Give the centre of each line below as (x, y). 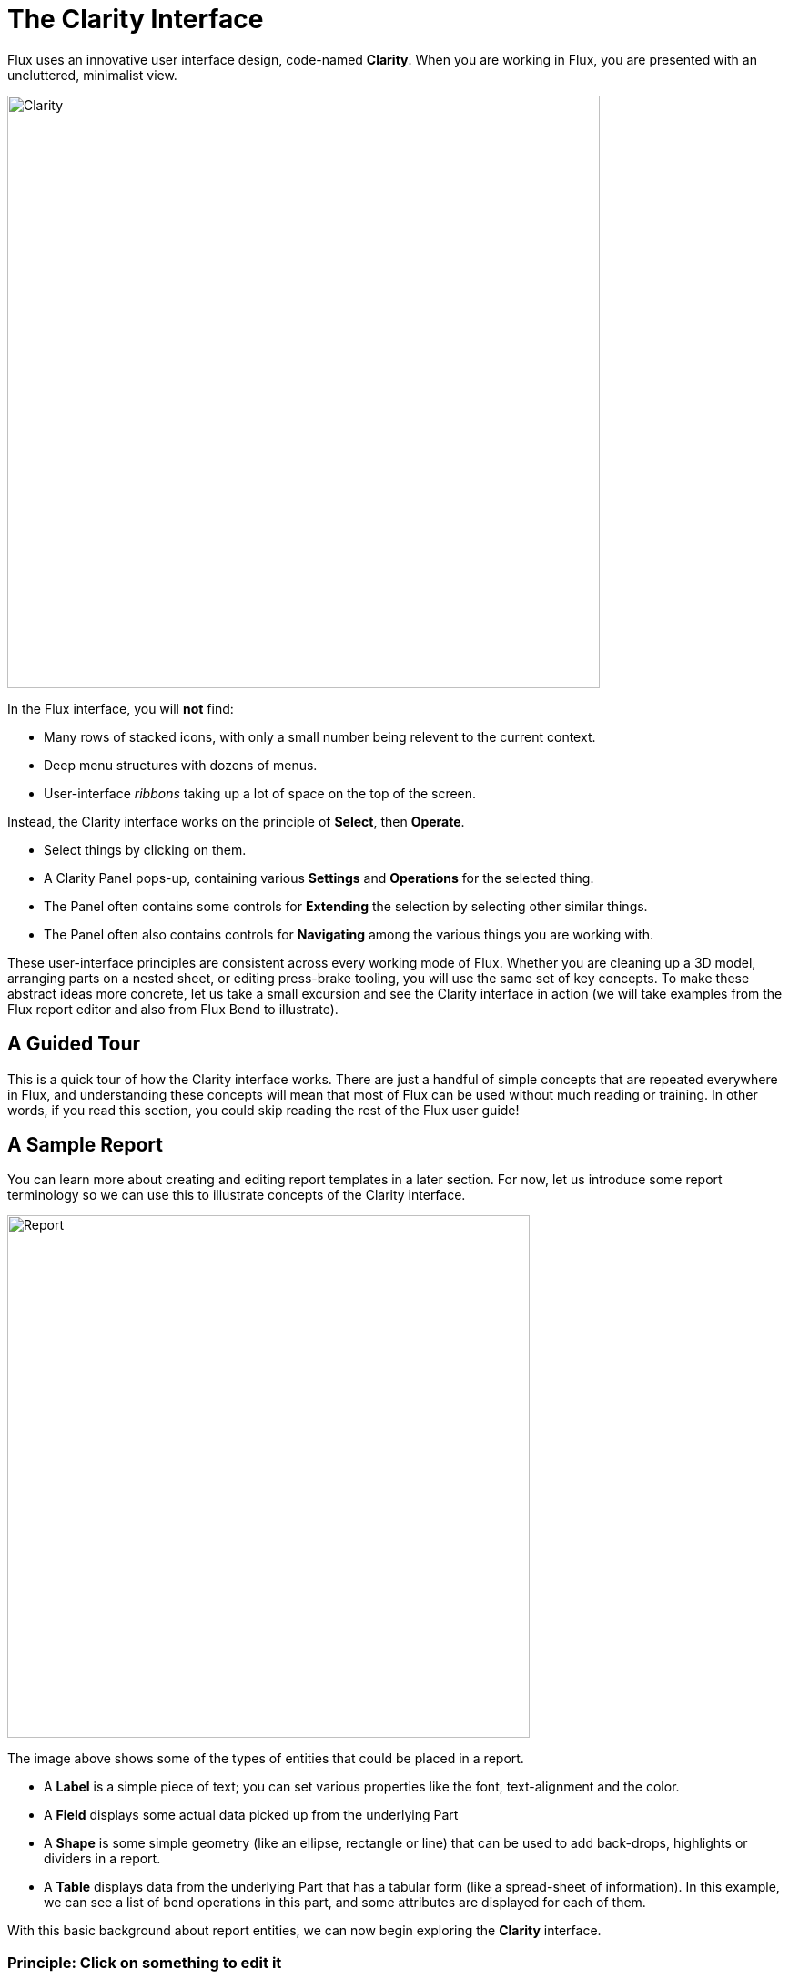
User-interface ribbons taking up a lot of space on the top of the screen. (260, 793)
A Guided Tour (74, 1044)
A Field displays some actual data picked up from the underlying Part (251, 1815)
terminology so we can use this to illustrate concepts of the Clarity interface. (237, 1195)
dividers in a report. (102, 1859)
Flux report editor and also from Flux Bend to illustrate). (173, 1009)
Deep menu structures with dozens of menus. (181, 765)
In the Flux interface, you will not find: (121, 708)
